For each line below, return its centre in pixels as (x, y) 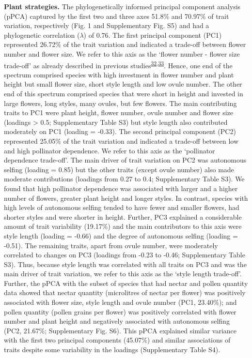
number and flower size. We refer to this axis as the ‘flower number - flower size (122, 53)
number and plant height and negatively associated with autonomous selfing (117, 321)
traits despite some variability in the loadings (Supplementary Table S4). (112, 350)
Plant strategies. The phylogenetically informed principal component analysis (122, 6)
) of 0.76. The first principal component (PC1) (153, 35)
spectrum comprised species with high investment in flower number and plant (119, 74)
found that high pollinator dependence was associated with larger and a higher (121, 188)
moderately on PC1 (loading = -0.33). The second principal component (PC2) (120, 131)
